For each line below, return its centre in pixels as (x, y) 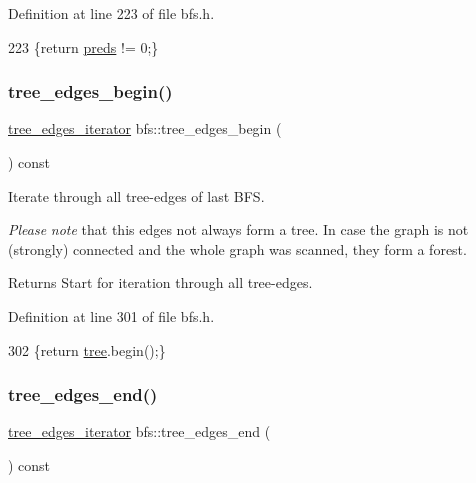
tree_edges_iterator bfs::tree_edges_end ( (139, 431)
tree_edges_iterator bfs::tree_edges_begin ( (145, 128)
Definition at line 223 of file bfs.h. (111, 13)
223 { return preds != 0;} (83, 46)
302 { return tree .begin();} (87, 349)
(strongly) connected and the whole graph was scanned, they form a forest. (237, 248)
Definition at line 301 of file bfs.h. (111, 315)
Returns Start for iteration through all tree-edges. (160, 282)
